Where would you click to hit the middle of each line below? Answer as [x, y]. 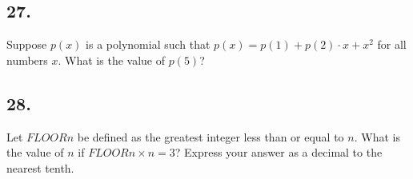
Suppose [27, 44]
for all [392, 44]
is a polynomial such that [148, 44]
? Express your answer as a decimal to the [279, 152]
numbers [27, 60]
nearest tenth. [40, 167]
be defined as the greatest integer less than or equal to [211, 136]
